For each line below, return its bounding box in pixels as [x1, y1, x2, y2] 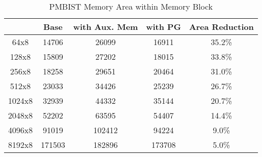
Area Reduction [189, 21, 254, 32]
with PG [146, 21, 181, 32]
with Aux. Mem [73, 21, 138, 32]
